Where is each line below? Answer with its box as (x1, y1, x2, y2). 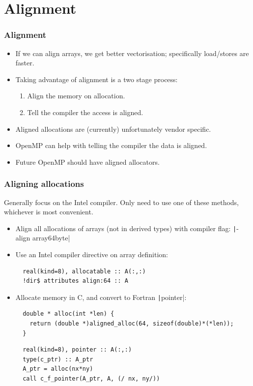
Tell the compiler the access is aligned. (27, 107, 143, 117)
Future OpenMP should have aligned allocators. (15, 156, 160, 167)
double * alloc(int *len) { (23, 310, 114, 318)
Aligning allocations (4, 178, 84, 190)
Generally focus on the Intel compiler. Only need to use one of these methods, (4, 197, 239, 207)
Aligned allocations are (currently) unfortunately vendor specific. (15, 123, 211, 134)
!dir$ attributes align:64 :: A (23, 277, 128, 285)
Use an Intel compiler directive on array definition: (15, 249, 168, 259)
